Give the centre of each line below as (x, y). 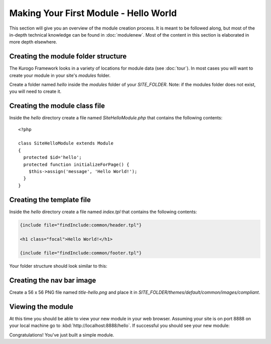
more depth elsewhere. (33, 42)
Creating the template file (50, 200)
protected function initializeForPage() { (77, 164)
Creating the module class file (57, 106)
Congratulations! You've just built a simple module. (62, 335)
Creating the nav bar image (53, 281)
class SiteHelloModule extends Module (66, 143)
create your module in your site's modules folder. (60, 75)
